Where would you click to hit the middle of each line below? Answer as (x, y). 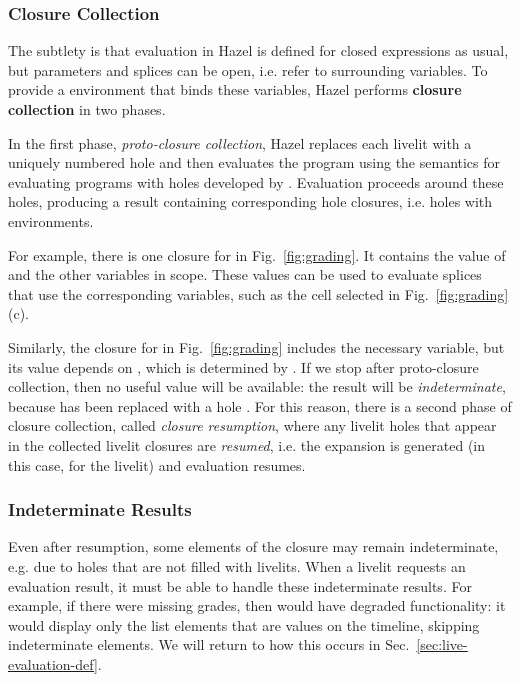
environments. (51, 220)
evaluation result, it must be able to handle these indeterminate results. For (240, 585)
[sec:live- (442, 644)
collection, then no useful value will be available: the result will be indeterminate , (257, 386)
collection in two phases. (87, 109)
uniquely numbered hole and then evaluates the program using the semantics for (254, 162)
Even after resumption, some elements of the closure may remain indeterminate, (253, 546)
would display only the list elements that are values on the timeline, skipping (244, 624)
